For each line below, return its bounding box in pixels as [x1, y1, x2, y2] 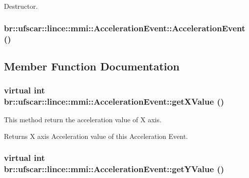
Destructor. [4, 1, 38, 11]
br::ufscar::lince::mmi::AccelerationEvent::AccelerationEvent [4, 22, 246, 34]
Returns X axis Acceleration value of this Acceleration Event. [4, 131, 188, 141]
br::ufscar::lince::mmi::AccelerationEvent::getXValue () [4, 95, 225, 107]
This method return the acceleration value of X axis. [4, 114, 161, 125]
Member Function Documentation [4, 58, 180, 73]
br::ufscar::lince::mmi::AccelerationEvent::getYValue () [4, 163, 225, 175]
